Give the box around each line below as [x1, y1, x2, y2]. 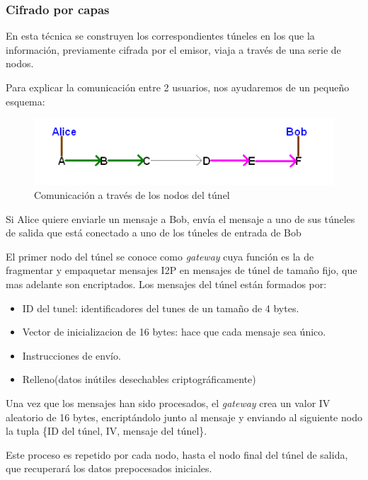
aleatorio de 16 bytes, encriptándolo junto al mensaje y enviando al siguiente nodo [6, 409, 362, 424]
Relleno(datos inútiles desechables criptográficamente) [22, 372, 256, 387]
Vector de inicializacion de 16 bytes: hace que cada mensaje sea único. [22, 324, 326, 339]
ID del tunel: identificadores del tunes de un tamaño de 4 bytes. [22, 300, 299, 315]
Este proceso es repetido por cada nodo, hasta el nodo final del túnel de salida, [6, 447, 348, 462]
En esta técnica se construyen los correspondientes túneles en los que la [6, 28, 315, 43]
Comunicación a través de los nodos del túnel [34, 188, 230, 202]
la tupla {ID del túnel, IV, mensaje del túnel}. [6, 423, 207, 438]
